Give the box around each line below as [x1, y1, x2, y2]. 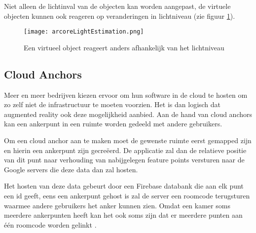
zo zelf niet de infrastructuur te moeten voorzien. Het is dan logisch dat [4, 99, 221, 110]
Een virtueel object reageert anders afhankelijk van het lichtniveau [24, 42, 224, 52]
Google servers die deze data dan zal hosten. [4, 164, 138, 174]
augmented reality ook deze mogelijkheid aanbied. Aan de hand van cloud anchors [4, 109, 253, 119]
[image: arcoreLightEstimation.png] [24, 28, 144, 36]
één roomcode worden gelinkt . [4, 219, 97, 230]
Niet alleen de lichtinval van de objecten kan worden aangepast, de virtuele [4, 1, 231, 11]
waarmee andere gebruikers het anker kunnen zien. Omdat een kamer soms [4, 200, 230, 210]
